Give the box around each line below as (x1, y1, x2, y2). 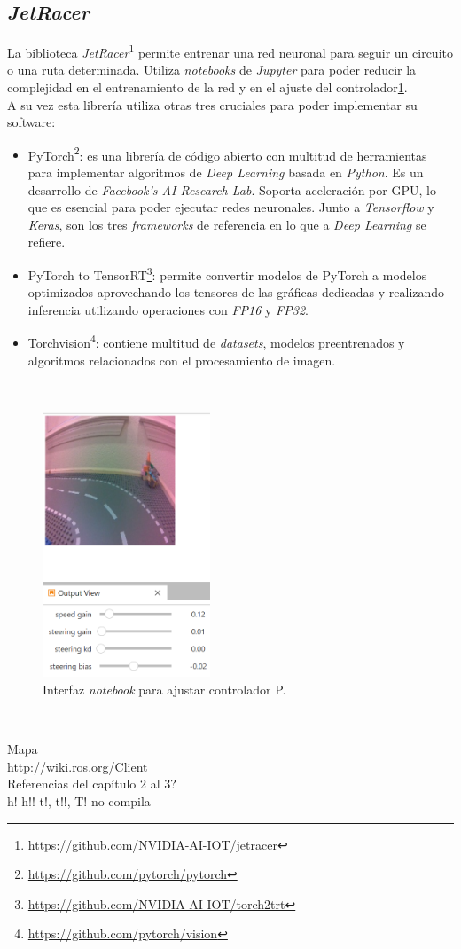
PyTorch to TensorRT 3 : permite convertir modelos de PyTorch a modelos (27, 263, 427, 284)
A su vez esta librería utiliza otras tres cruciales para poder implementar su (7, 95, 418, 114)
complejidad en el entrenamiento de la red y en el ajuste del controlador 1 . (7, 78, 408, 97)
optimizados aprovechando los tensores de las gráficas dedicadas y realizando (27, 283, 445, 302)
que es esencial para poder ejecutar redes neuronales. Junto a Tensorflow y (27, 198, 434, 216)
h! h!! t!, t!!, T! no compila (7, 792, 151, 811)
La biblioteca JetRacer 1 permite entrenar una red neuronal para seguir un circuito (7, 41, 453, 61)
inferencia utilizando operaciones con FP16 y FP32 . (27, 300, 309, 318)
